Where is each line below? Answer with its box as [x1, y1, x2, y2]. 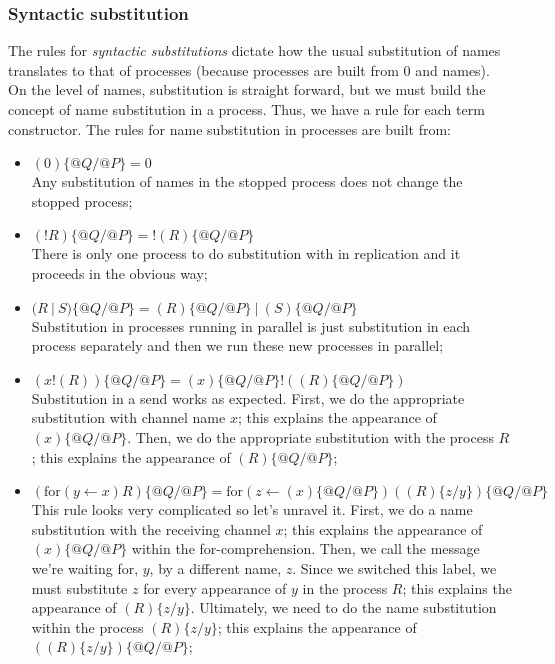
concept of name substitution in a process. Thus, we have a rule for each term [8, 99, 485, 119]
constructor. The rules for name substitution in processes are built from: [8, 118, 451, 139]
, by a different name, [149, 557, 282, 578]
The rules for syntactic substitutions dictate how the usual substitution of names [8, 40, 501, 61]
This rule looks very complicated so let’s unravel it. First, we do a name [31, 499, 473, 520]
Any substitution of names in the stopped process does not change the [31, 171, 463, 192]
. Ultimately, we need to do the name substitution [190, 597, 497, 618]
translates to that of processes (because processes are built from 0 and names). [8, 59, 490, 80]
